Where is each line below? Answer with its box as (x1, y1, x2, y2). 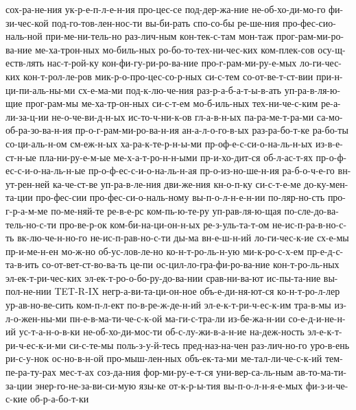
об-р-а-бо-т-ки (30, 391, 89, 406)
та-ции (5, 190, 33, 204)
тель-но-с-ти (5, 217, 57, 231)
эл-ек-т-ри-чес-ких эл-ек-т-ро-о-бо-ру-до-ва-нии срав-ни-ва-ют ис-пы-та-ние (5, 270, 321, 285)
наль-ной (5, 29, 43, 43)
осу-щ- (318, 42, 346, 56)
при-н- (316, 69, 343, 83)
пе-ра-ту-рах (5, 365, 57, 379)
